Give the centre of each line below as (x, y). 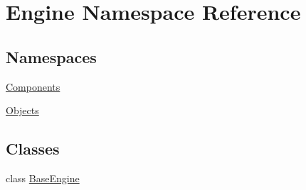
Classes (33, 149)
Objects (22, 110)
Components (33, 86)
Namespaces (51, 56)
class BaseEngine (43, 178)
